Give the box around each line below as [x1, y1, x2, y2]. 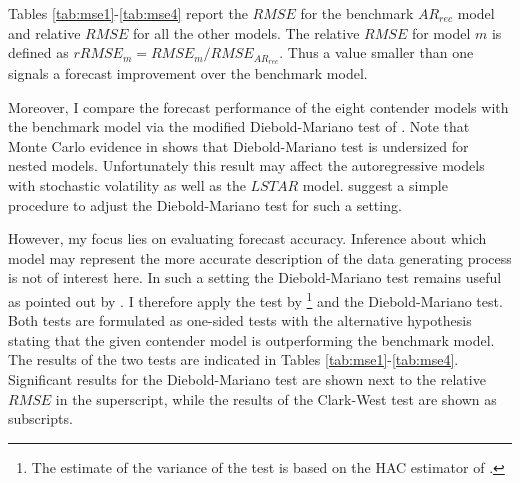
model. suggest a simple [302, 175, 448, 196]
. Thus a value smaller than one [279, 42, 474, 63]
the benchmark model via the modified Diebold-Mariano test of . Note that [8, 116, 470, 137]
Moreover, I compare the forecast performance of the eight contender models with [8, 96, 509, 117]
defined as [8, 42, 69, 63]
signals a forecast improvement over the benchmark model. [8, 63, 368, 84]
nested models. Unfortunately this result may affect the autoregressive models [8, 155, 485, 176]
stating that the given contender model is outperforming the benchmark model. [8, 329, 495, 350]
